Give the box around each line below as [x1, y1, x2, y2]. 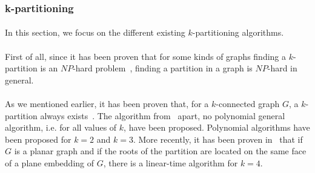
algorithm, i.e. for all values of [5, 121, 117, 134]
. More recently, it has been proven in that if [133, 132, 303, 145]
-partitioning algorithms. [192, 26, 284, 39]
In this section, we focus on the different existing [5, 26, 185, 39]
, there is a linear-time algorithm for [103, 156, 238, 169]
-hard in [267, 62, 297, 74]
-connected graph [216, 97, 280, 109]
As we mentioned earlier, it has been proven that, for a [5, 97, 209, 109]
